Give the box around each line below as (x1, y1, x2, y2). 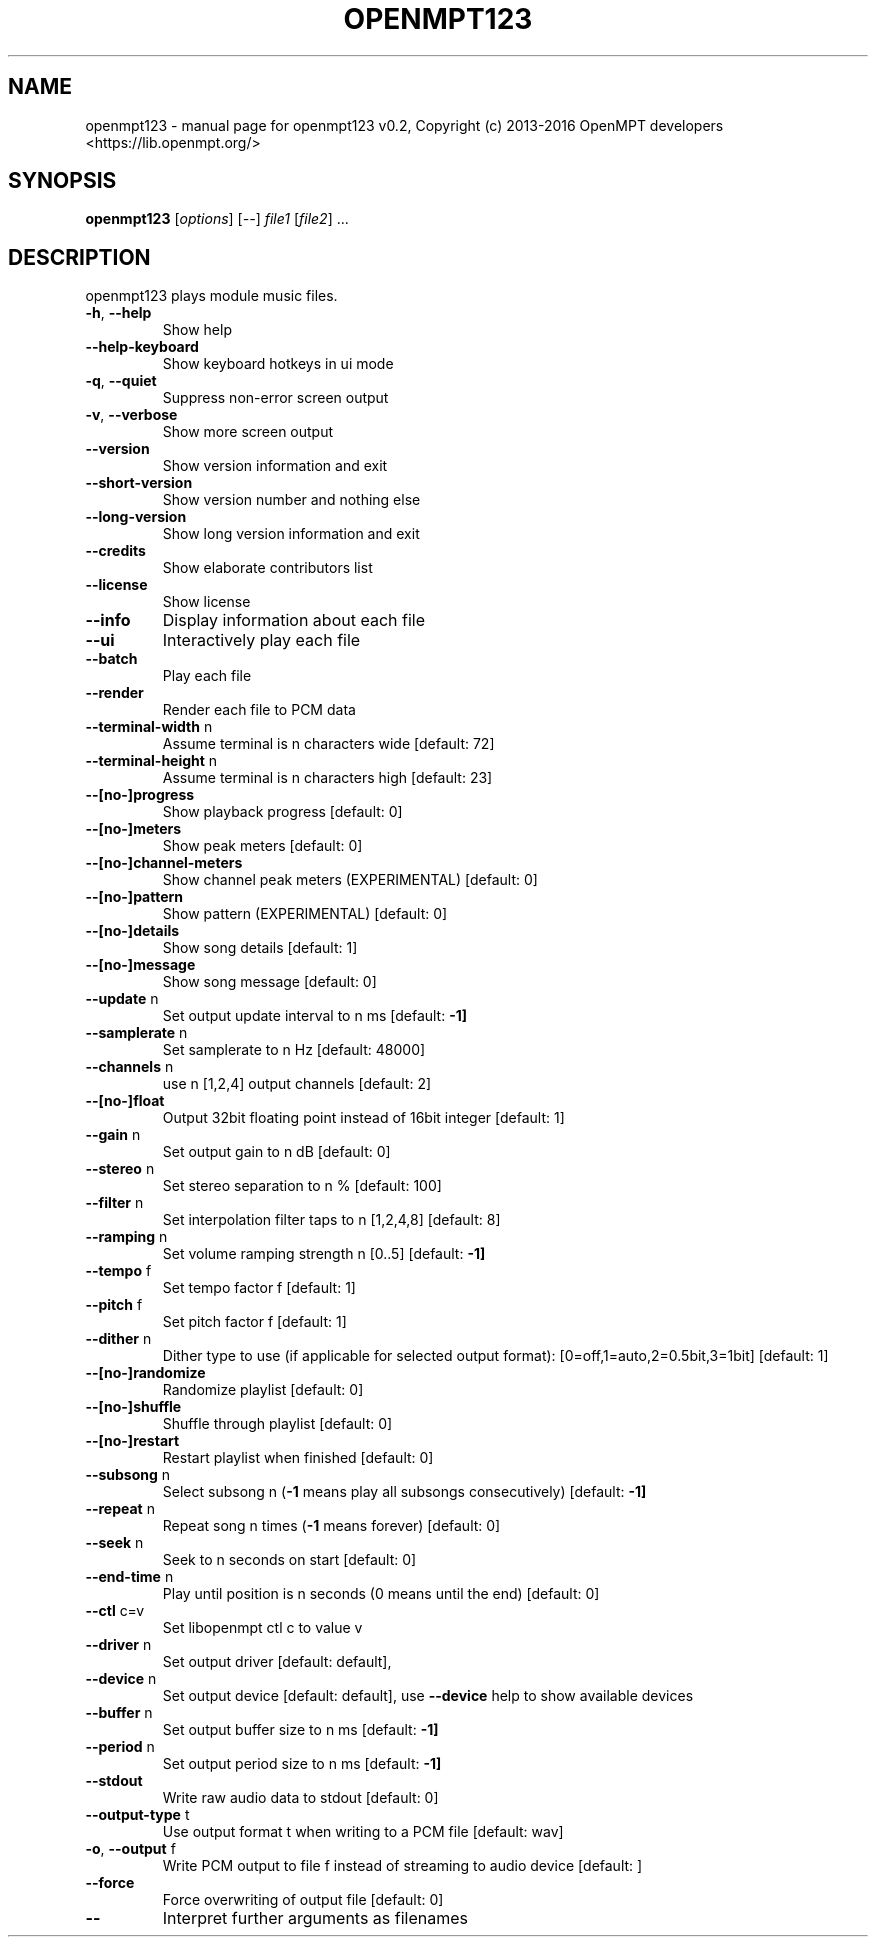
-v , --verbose (85, 406, 178, 424)
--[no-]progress (85, 786, 195, 804)
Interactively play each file (162, 630, 361, 651)
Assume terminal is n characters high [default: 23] (162, 769, 493, 787)
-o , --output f (85, 1840, 176, 1858)
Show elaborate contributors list (162, 559, 373, 577)
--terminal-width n (85, 718, 213, 736)
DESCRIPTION (8, 244, 151, 270)
